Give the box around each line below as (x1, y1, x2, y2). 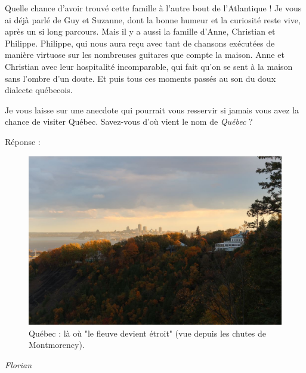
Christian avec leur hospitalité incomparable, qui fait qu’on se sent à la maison (5, 60, 293, 72)
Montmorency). (29, 338, 85, 351)
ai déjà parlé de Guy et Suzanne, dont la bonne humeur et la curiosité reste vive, (5, 13, 301, 26)
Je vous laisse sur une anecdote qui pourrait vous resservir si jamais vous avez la (5, 103, 299, 116)
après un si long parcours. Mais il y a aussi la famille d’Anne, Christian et (5, 25, 276, 38)
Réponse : (5, 135, 41, 147)
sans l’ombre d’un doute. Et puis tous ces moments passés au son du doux (5, 72, 276, 84)
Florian (5, 358, 32, 371)
